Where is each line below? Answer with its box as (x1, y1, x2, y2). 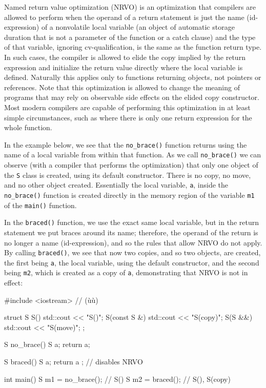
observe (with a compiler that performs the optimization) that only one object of (4, 159, 258, 170)
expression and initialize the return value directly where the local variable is (4, 62, 243, 72)
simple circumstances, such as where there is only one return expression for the (4, 112, 252, 122)
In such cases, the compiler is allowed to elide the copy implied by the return (4, 51, 245, 62)
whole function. (4, 122, 52, 133)
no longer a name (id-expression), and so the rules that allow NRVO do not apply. (4, 237, 262, 248)
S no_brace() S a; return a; (4, 339, 90, 350)
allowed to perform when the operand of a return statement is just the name (4, 11, 244, 22)
